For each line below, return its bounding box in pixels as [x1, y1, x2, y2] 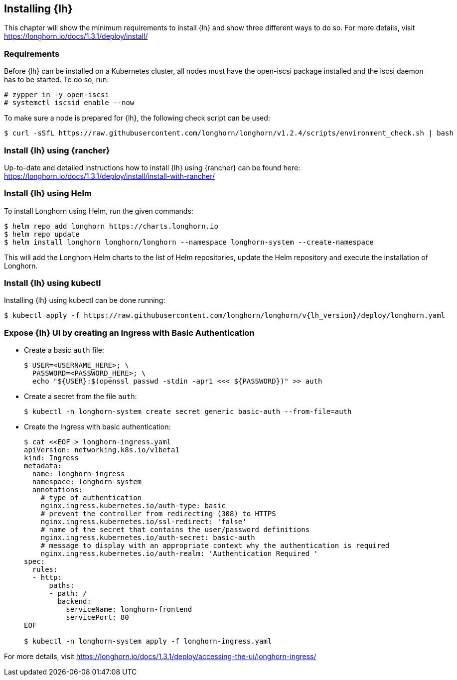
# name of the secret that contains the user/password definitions [40, 526, 310, 534]
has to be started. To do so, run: [4, 75, 109, 84]
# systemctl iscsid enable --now [4, 99, 135, 107]
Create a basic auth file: [24, 346, 104, 355]
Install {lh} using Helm [4, 188, 92, 199]
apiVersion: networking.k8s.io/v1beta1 [24, 446, 179, 454]
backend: [57, 597, 91, 606]
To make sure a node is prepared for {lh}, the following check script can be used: [4, 114, 270, 123]
